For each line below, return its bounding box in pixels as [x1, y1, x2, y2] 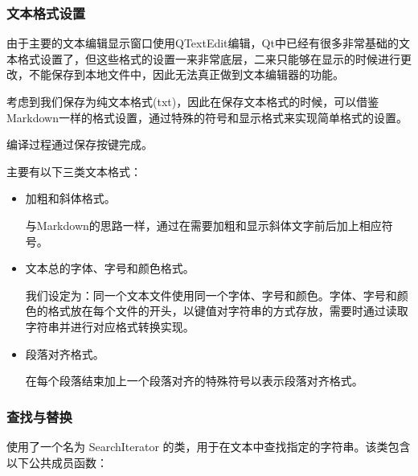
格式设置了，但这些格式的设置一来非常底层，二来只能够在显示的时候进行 [17, 50, 400, 67]
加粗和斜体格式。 [25, 190, 116, 207]
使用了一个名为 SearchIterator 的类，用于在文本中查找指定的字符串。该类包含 [6, 437, 411, 454]
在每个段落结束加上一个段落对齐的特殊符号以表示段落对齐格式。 [25, 372, 363, 389]
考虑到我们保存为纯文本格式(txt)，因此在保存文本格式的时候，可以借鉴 [6, 93, 379, 109]
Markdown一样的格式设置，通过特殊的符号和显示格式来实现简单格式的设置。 [6, 109, 408, 125]
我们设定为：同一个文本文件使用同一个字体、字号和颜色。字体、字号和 [25, 286, 397, 303]
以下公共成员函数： [6, 453, 108, 470]
